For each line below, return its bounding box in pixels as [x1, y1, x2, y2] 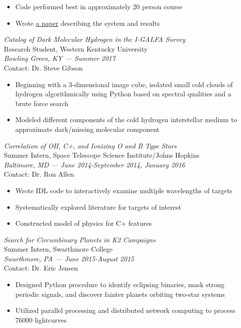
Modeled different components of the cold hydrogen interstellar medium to [15, 114, 237, 125]
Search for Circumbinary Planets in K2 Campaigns [4, 234, 155, 244]
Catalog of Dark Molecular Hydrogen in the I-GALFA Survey [4, 34, 186, 44]
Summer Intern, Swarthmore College [4, 244, 113, 254]
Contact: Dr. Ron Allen [4, 169, 74, 179]
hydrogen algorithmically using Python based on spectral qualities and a [15, 89, 231, 99]
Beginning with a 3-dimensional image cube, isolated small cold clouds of [15, 79, 233, 89]
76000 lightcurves [15, 314, 67, 325]
